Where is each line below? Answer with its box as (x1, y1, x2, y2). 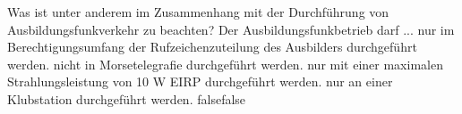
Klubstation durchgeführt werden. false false (7, 89, 246, 108)
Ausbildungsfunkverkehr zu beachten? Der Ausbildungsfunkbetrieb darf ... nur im (7, 20, 455, 38)
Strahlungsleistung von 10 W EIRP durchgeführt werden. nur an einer (7, 72, 393, 91)
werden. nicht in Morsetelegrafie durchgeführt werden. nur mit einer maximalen (7, 54, 443, 73)
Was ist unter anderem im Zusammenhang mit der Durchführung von (7, 3, 389, 20)
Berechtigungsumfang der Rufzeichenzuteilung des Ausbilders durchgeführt (7, 37, 417, 56)
